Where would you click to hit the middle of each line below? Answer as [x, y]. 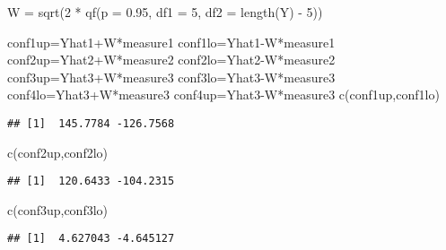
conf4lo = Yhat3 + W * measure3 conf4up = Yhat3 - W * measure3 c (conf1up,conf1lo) [223, 95]
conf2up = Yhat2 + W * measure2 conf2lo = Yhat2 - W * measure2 [171, 60]
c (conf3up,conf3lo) [58, 209]
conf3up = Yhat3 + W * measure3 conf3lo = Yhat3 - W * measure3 [171, 77]
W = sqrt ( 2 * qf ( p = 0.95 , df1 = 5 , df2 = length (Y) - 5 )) [165, 12]
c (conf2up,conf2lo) [58, 152]
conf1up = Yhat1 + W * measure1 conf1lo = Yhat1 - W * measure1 [171, 42]
